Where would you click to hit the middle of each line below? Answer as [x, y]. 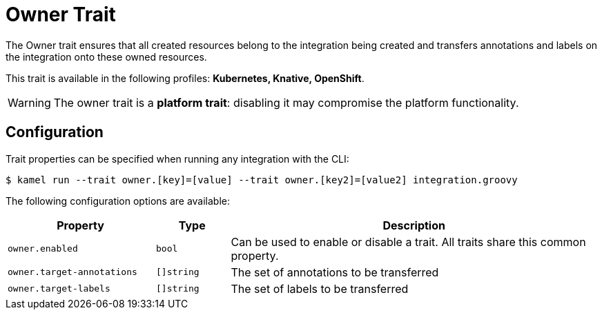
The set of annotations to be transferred [335, 272]
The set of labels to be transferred [320, 288]
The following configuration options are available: [118, 201]
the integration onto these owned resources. [106, 57]
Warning [29, 102]
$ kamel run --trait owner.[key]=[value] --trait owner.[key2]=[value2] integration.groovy [262, 180]
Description [414, 225]
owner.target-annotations [72, 272]
